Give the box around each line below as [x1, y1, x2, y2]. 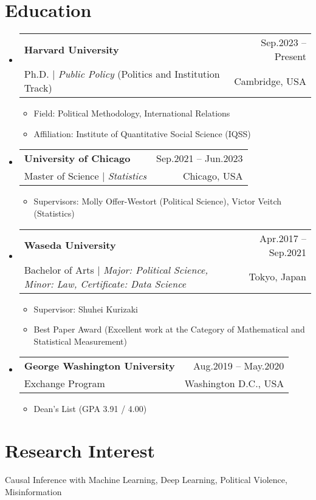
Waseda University [24, 238, 116, 252]
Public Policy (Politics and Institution [58, 67, 220, 81]
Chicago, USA [182, 169, 243, 183]
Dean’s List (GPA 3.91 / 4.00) [33, 402, 147, 415]
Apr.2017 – [259, 231, 306, 245]
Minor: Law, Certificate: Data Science [24, 276, 187, 291]
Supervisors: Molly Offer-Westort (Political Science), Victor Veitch [33, 195, 282, 208]
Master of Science [24, 169, 99, 183]
